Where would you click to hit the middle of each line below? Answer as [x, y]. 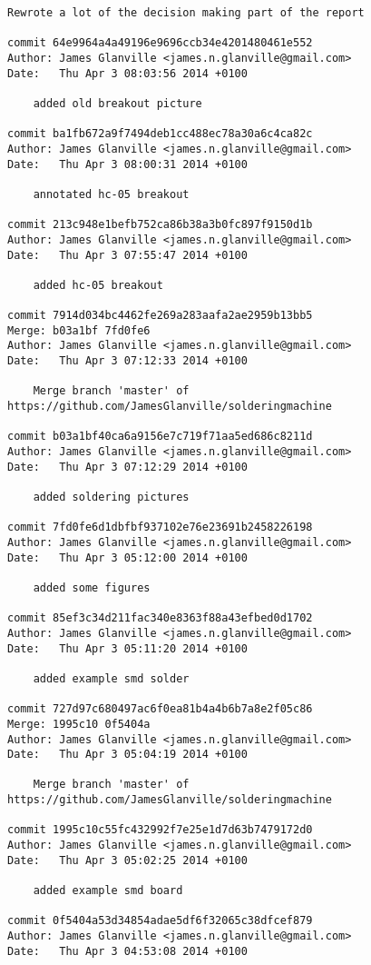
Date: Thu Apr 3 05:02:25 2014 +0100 [127, 860]
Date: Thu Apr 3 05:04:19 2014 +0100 [127, 755]
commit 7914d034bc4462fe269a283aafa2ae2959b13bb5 [160, 316]
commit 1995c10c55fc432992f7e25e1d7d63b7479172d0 [160, 830]
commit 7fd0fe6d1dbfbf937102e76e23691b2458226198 [160, 527]
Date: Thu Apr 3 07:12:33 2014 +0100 [127, 361]
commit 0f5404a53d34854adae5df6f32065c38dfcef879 [160, 921]
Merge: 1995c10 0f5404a [79, 724]
